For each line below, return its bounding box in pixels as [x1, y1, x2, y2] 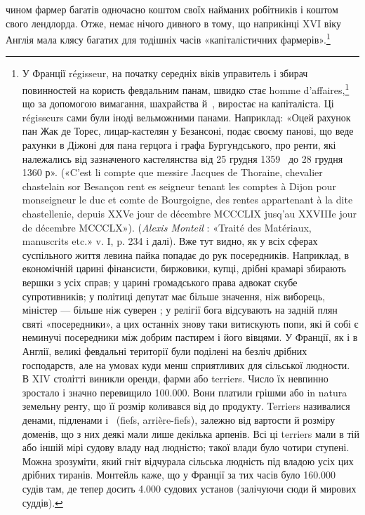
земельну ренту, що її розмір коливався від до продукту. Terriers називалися [22, 399, 350, 413]
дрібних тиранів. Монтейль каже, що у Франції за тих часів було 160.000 [22, 467, 336, 482]
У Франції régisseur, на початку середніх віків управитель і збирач [22, 66, 308, 81]
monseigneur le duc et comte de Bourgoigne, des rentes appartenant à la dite [22, 192, 353, 207]
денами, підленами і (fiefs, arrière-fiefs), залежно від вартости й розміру [22, 412, 336, 427]
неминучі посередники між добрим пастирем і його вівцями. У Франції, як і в [22, 330, 358, 345]
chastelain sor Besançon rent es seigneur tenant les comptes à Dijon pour [22, 178, 336, 193]
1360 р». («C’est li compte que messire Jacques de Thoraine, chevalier [22, 165, 323, 180]
